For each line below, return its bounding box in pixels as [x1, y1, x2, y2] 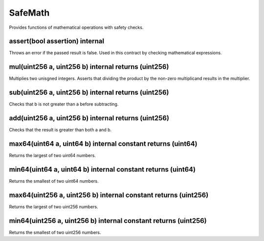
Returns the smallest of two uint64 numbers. [9, 178, 99, 184]
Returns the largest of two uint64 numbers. [9, 153, 96, 158]
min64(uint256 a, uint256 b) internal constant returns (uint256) [9, 217, 207, 225]
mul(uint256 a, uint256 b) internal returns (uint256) [9, 63, 169, 71]
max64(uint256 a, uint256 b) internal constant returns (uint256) [9, 191, 209, 199]
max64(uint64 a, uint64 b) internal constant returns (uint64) [9, 139, 198, 148]
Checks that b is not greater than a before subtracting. [9, 101, 119, 107]
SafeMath [9, 7, 50, 18]
